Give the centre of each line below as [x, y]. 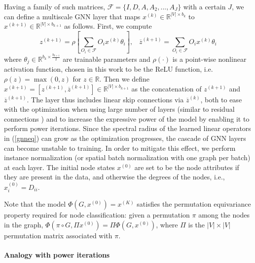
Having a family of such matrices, [55, 6]
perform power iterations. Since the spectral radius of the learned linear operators [127, 128]
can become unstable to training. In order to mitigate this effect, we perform [120, 148]
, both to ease [221, 99]
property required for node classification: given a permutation [97, 215]
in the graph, [24, 224]
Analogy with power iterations [57, 254]
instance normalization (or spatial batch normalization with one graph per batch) [127, 157]
